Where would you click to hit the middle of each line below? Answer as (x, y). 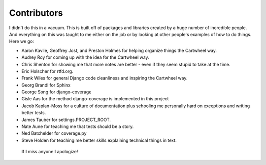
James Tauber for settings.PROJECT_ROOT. (66, 120)
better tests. (34, 113)
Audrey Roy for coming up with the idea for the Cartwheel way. (85, 57)
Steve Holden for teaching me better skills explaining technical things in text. (99, 140)
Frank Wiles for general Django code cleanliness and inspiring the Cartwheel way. (104, 78)
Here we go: (22, 41)
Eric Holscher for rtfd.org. (47, 71)
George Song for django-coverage (56, 92)
